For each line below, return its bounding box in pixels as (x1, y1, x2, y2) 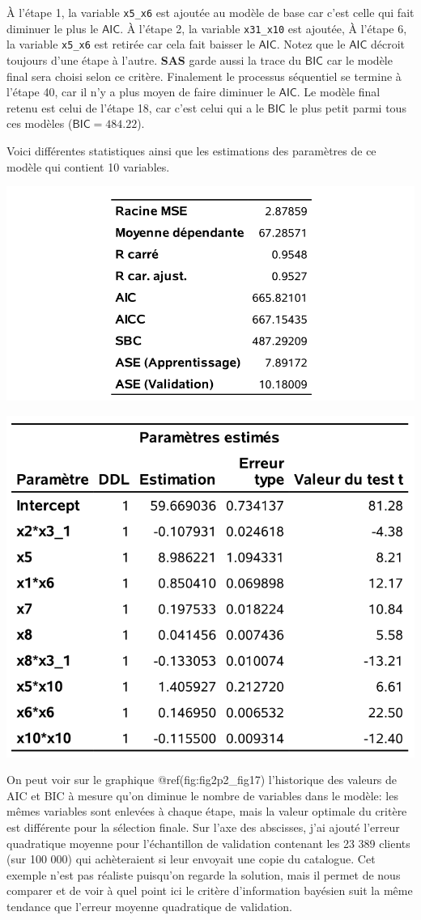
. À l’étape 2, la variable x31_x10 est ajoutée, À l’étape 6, (120, 19, 407, 36)
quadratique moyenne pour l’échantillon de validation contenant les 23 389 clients (6, 834, 410, 851)
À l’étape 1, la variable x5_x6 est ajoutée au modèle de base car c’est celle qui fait (6, 4, 415, 20)
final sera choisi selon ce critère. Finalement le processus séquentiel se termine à (6, 67, 402, 84)
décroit (371, 36, 406, 53)
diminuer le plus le (6, 19, 99, 36)
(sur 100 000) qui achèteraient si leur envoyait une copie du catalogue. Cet (6, 850, 376, 867)
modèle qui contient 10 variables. (6, 158, 170, 175)
